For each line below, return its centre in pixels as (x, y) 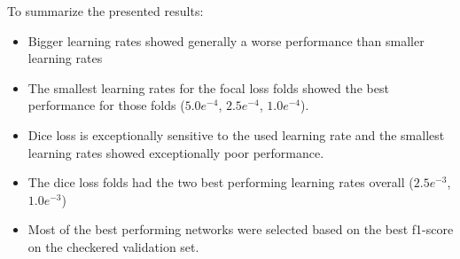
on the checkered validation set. (113, 246)
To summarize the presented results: (105, 11)
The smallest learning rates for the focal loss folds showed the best (208, 87)
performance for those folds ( (106, 105)
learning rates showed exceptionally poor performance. (176, 152)
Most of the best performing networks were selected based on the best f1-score (241, 229)
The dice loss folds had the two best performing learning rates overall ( (221, 182)
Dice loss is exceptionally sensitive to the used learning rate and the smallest (236, 134)
